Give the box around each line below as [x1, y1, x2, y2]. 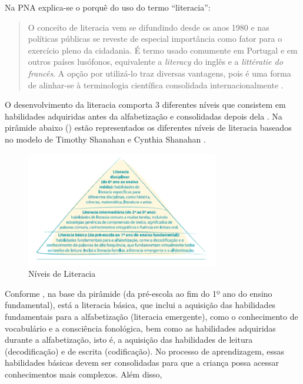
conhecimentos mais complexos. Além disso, [5, 368, 162, 380]
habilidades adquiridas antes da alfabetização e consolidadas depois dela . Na [5, 110, 282, 122]
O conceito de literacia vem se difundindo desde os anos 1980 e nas [28, 21, 269, 33]
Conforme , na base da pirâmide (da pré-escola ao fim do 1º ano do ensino [5, 287, 272, 299]
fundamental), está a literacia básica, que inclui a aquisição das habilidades [5, 299, 276, 311]
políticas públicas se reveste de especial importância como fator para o [28, 32, 282, 45]
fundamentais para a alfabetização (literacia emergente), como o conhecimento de [5, 310, 298, 322]
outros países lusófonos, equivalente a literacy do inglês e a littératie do [28, 55, 283, 68]
